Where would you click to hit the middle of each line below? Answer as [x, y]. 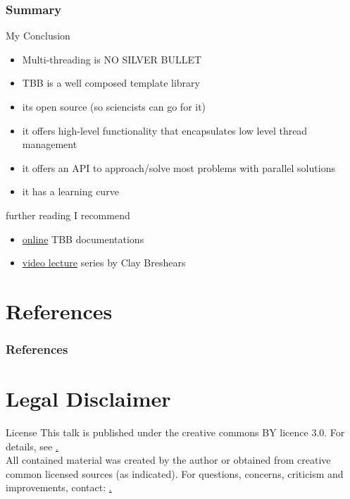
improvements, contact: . [59, 487]
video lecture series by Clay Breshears [104, 263]
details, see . [32, 446]
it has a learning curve [70, 191]
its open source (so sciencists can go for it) [114, 106]
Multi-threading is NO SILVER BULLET [112, 59]
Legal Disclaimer [88, 399]
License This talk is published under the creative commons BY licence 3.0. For [175, 432]
